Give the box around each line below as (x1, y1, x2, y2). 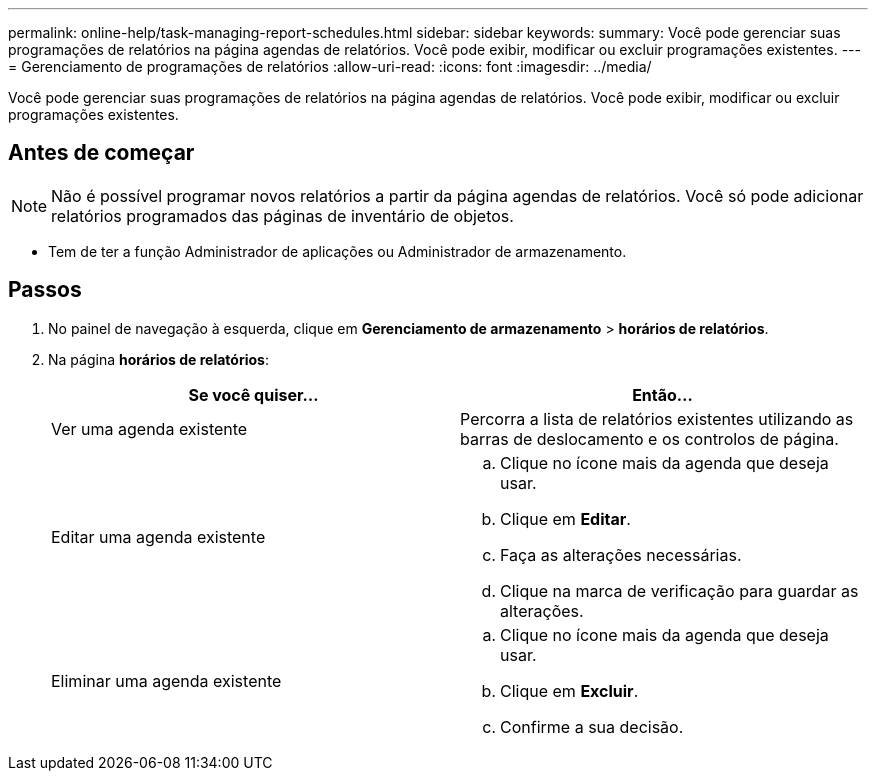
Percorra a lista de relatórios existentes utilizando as (460, 408, 854, 429)
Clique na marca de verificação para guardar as (500, 580, 859, 601)
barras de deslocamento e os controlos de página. (460, 428, 839, 449)
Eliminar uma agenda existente (51, 670, 282, 691)
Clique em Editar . (500, 508, 631, 529)
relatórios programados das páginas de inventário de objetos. (51, 205, 514, 226)
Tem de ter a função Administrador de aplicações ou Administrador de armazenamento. (48, 242, 627, 260)
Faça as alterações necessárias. (500, 544, 742, 565)
